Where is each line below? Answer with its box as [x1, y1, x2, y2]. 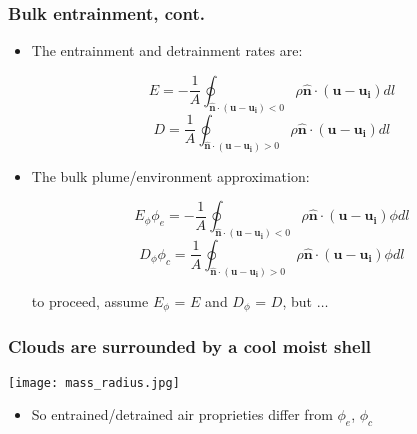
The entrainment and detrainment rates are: [31, 40, 303, 61]
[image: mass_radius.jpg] [8, 375, 180, 390]
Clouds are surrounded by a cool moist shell [8, 334, 372, 359]
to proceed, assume [31, 290, 149, 311]
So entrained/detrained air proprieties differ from [31, 404, 333, 425]
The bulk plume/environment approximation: [31, 165, 310, 186]
